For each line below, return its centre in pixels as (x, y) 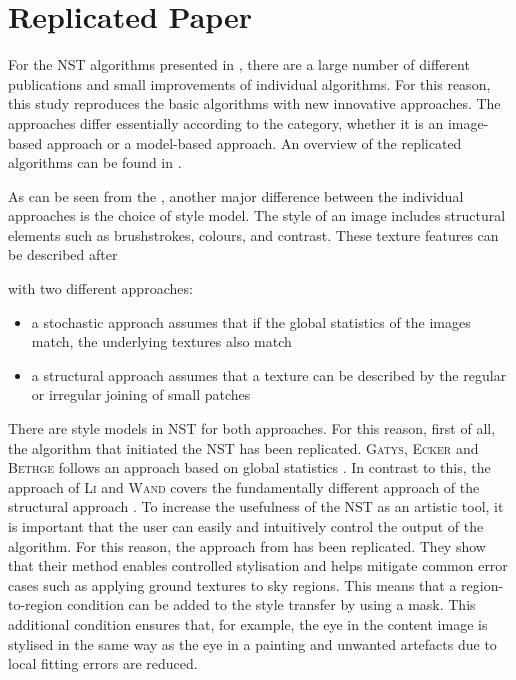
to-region (35, 604)
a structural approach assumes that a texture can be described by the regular (269, 374)
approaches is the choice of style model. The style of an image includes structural (257, 215)
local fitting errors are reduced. (103, 663)
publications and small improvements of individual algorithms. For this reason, (249, 83)
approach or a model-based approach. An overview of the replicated (254, 142)
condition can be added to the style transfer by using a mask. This (271, 604)
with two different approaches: (100, 288)
